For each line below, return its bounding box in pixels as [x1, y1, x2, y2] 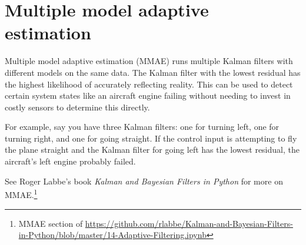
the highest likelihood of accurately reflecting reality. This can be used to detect [5, 78, 293, 90]
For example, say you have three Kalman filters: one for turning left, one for [5, 120, 280, 133]
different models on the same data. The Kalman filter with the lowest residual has [5, 66, 301, 78]
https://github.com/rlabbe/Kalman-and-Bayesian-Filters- [85, 217, 293, 229]
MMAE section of [18, 217, 83, 229]
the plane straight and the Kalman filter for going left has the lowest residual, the [5, 143, 300, 156]
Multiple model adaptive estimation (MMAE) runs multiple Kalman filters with [5, 55, 293, 67]
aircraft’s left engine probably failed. [5, 155, 136, 167]
